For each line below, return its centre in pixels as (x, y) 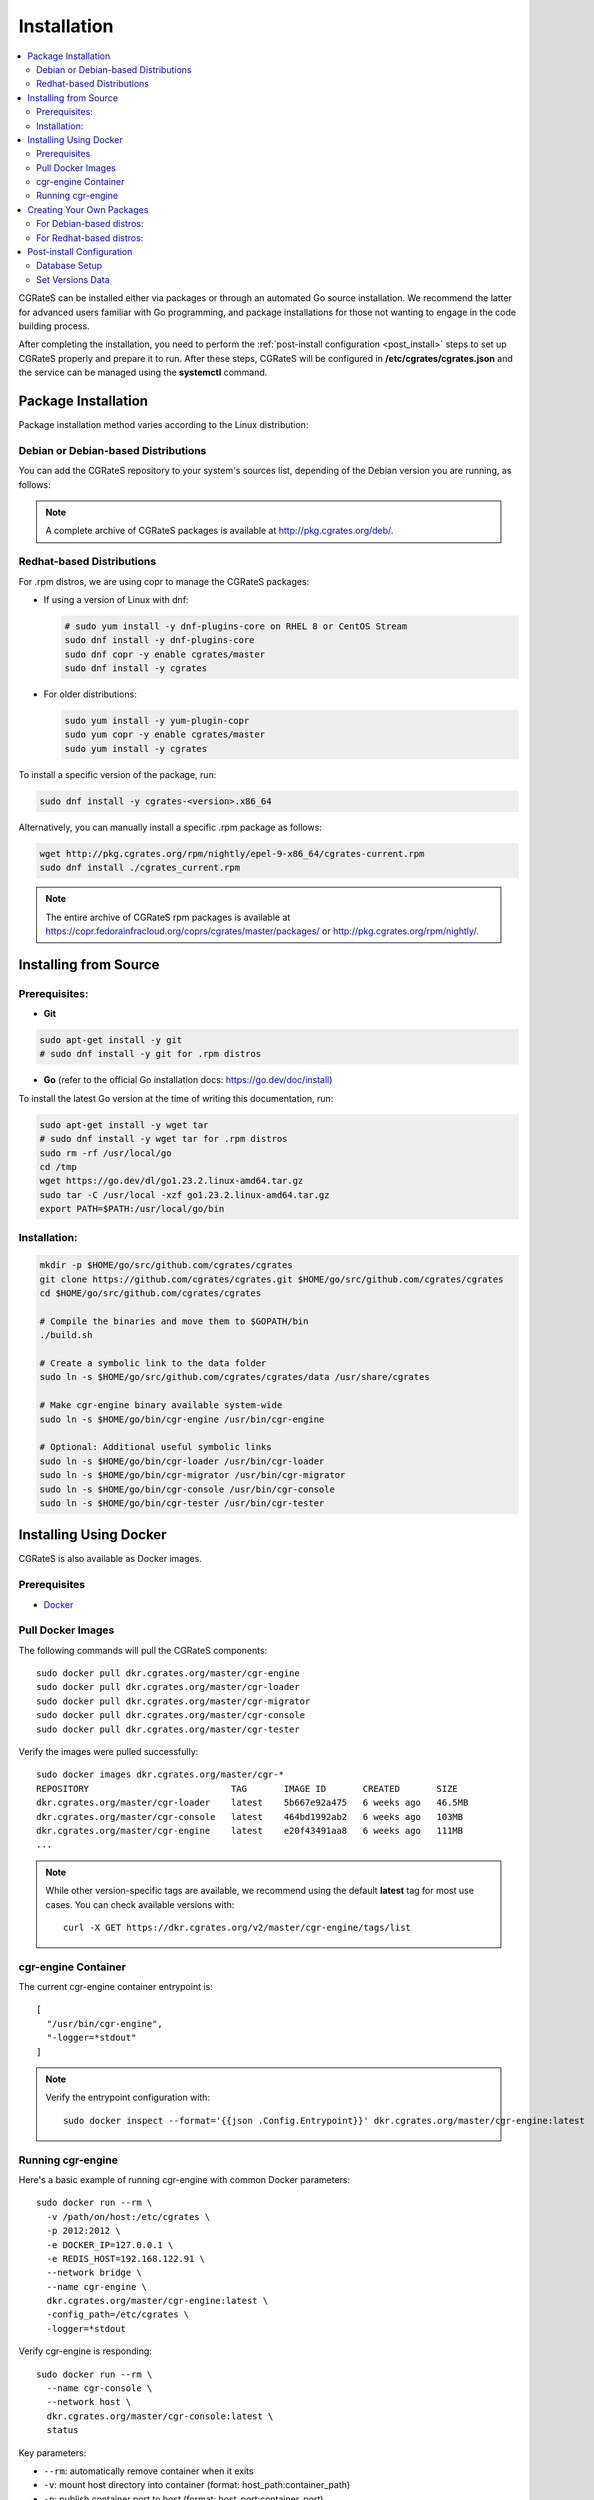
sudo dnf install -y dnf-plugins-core (159, 640)
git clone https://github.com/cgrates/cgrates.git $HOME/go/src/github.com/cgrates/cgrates (271, 1279)
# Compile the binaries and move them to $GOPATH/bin (174, 1321)
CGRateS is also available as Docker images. (110, 1559)
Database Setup (69, 266)
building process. (54, 326)
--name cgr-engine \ (97, 2286)
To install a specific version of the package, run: (117, 774)
